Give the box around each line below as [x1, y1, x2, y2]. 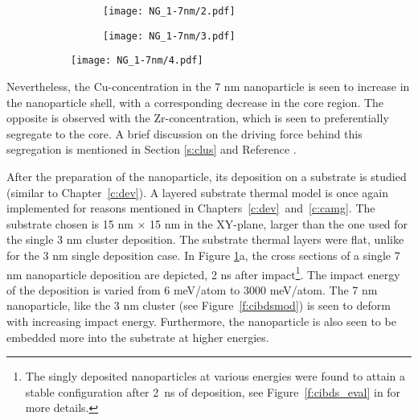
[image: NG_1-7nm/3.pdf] [103, 30, 236, 42]
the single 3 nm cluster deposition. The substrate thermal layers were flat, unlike [6, 231, 404, 248]
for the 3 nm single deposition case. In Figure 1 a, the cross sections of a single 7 [6, 246, 400, 263]
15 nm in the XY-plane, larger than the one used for [150, 215, 408, 232]
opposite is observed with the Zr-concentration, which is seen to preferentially [6, 109, 389, 126]
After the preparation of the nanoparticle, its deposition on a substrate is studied [6, 167, 407, 184]
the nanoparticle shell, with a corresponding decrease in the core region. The [6, 93, 384, 110]
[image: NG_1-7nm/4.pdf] [71, 55, 203, 67]
